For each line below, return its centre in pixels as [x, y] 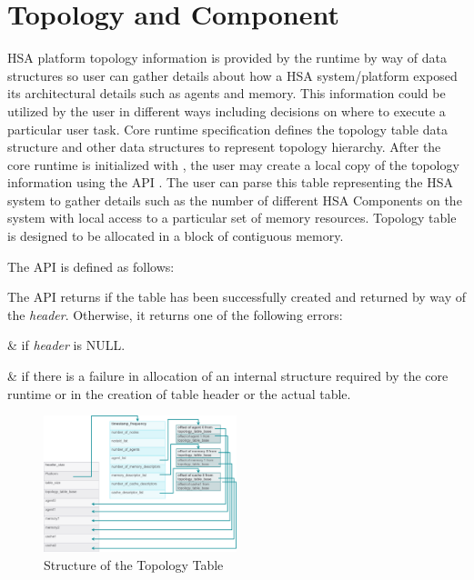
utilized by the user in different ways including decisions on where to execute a [227, 110]
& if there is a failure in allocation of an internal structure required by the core [228, 376]
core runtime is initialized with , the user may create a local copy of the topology [233, 164]
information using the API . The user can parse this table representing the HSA [230, 182]
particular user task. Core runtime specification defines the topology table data [227, 129]
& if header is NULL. [66, 345]
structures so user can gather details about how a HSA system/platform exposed [232, 75]
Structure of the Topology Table [134, 564]
